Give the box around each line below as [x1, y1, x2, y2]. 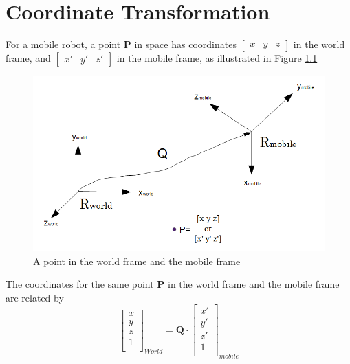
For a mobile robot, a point [6, 37, 121, 52]
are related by [6, 290, 64, 304]
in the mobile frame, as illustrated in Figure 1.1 [116, 51, 318, 65]
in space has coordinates [134, 37, 237, 52]
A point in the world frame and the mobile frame [33, 253, 241, 268]
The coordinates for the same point [6, 277, 154, 291]
